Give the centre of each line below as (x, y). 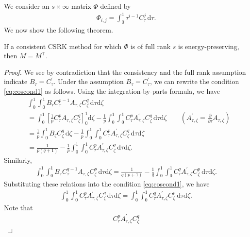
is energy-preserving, (209, 46)
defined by (116, 6)
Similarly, (18, 160)
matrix (81, 6)
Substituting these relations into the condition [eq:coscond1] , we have (107, 183)
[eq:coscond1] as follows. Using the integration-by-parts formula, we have (112, 91)
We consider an (27, 6)
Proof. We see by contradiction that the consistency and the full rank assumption (125, 72)
